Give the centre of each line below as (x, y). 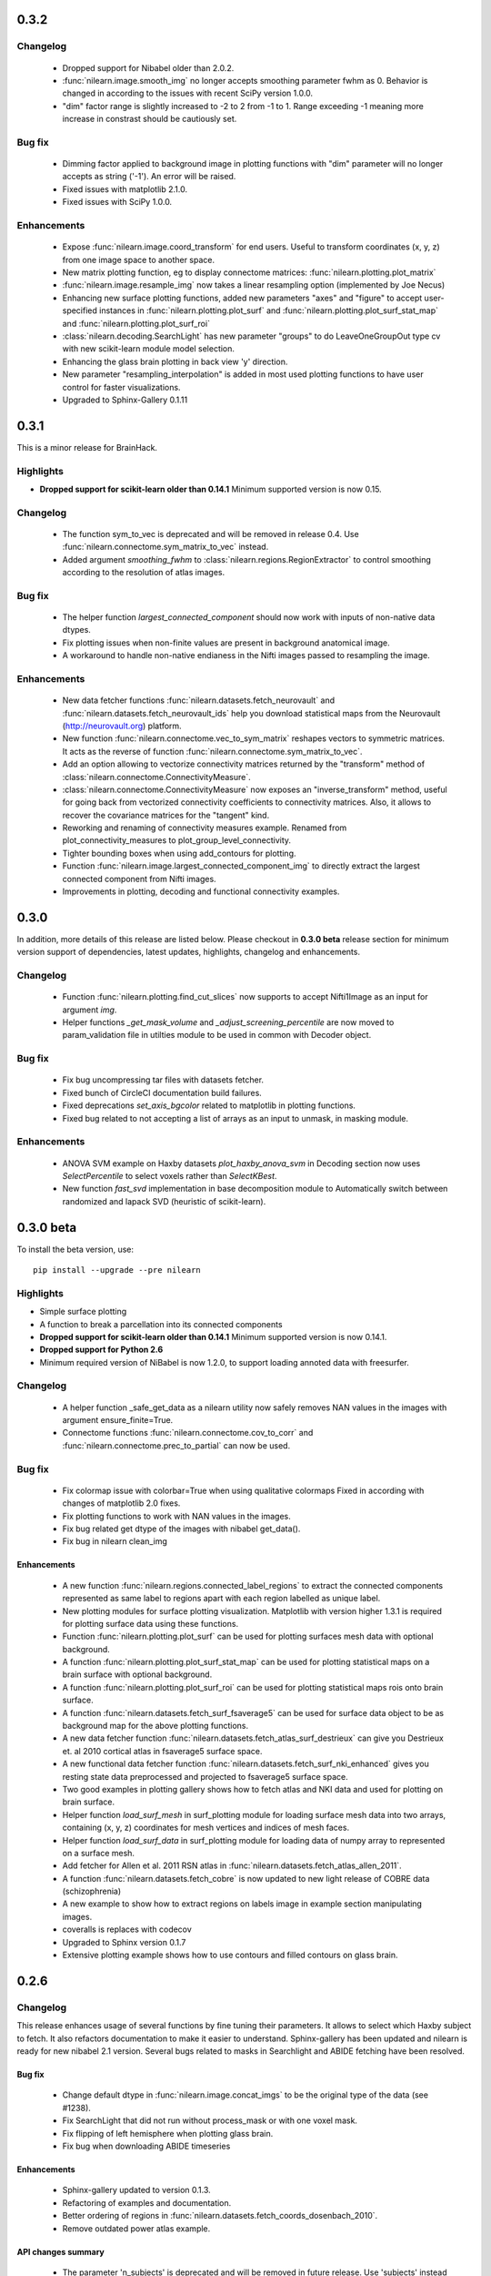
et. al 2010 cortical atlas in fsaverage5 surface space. (162, 1751)
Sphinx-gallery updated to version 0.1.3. (136, 2190)
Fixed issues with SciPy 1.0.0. (117, 202)
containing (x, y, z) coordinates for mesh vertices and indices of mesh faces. (206, 1828)
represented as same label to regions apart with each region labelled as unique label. (221, 1599)
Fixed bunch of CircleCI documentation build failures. (162, 1092)
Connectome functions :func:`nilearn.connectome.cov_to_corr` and (188, 1433)
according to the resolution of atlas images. (144, 573)
